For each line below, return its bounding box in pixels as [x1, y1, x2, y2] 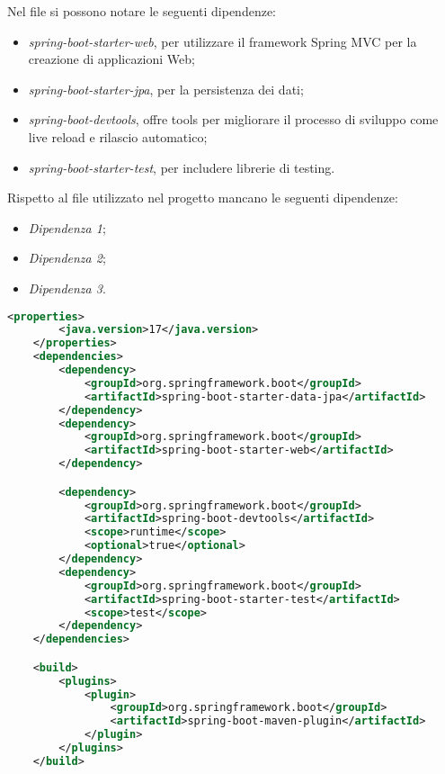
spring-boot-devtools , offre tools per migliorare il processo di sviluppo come [28, 110, 439, 129]
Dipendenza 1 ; [28, 218, 106, 237]
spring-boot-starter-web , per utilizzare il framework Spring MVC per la [28, 31, 417, 50]
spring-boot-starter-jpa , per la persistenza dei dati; [28, 79, 304, 98]
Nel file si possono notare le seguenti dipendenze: [7, 2, 276, 20]
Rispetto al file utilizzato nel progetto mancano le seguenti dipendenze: [7, 188, 398, 207]
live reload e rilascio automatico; [28, 127, 208, 146]
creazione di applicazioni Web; [28, 49, 195, 68]
